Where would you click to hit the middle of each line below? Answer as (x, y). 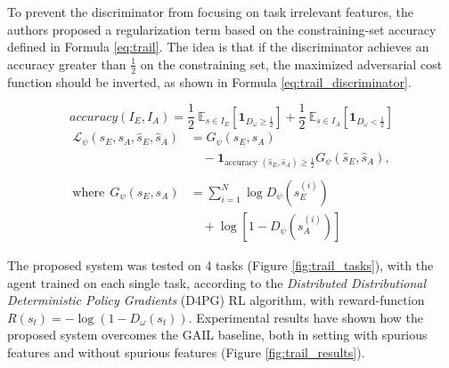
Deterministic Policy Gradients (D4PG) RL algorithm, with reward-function (216, 300)
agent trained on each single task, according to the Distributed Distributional (217, 282)
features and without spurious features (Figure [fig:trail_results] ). (186, 352)
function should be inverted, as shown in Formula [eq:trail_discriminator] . (209, 81)
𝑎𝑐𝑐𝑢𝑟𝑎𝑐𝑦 (94, 117)
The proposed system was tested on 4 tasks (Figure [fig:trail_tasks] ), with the (220, 265)
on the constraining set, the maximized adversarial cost (291, 64)
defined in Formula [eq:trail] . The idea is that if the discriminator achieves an (218, 47)
